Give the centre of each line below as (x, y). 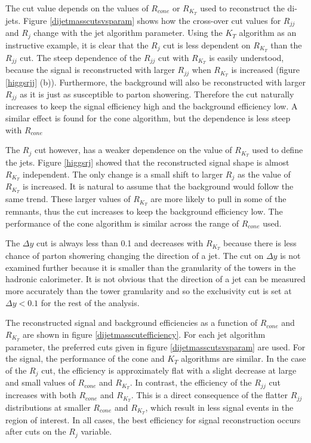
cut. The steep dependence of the (81, 57)
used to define (278, 150)
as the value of (264, 174)
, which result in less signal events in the (219, 407)
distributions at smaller (48, 407)
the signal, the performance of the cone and (85, 358)
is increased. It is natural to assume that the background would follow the (158, 186)
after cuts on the (36, 431)
